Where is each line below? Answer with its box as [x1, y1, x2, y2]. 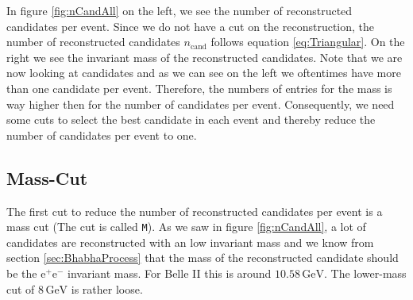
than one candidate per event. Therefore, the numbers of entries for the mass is [6, 79, 392, 96]
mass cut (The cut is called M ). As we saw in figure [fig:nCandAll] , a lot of [6, 218, 366, 235]
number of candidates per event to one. [6, 126, 197, 143]
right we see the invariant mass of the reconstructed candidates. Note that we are [6, 48, 403, 65]
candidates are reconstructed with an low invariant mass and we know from [6, 233, 374, 250]
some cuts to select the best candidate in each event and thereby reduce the [6, 111, 376, 128]
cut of [6, 280, 35, 297]
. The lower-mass [324, 264, 407, 281]
